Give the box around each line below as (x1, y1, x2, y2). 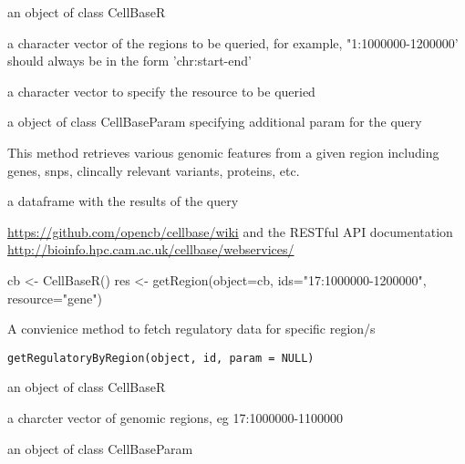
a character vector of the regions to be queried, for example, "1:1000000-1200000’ (7, 33, 459, 52)
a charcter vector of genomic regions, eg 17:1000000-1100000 (7, 407, 344, 427)
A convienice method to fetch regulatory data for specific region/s (7, 319, 376, 338)
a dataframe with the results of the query (7, 191, 239, 211)
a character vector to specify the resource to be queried (7, 81, 315, 100)
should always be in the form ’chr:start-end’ (7, 51, 252, 70)
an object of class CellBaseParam (7, 438, 193, 458)
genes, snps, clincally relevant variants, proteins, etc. (7, 160, 300, 180)
